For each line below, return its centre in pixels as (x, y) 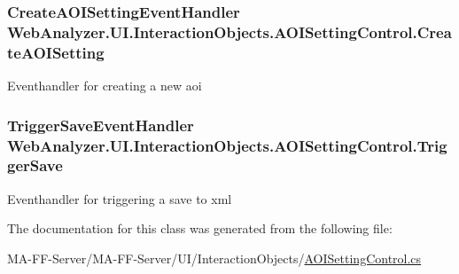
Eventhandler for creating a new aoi (105, 86)
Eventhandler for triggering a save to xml (120, 198)
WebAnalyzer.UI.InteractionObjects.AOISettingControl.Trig (227, 145)
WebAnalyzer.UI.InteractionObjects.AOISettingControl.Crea (229, 31)
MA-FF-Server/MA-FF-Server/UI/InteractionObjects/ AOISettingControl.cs (214, 258)
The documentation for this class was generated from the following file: (200, 228)
